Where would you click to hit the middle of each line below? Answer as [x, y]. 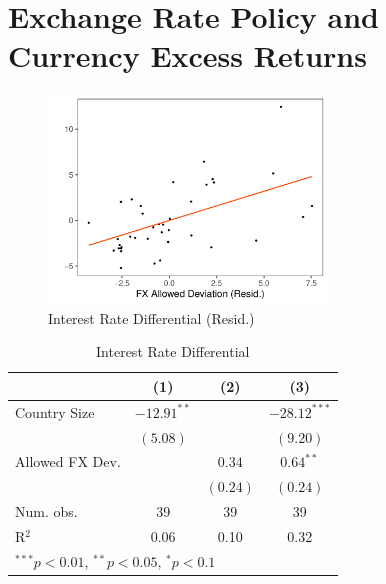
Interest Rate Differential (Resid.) [151, 317]
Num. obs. [46, 511]
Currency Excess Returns [187, 55]
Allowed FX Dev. [68, 461]
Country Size [55, 411]
